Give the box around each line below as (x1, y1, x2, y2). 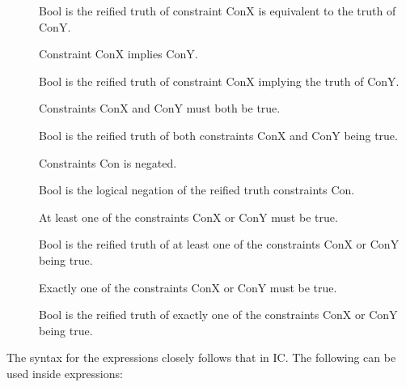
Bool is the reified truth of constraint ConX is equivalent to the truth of (39, 2, 396, 19)
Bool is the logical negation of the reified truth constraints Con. (39, 181, 355, 198)
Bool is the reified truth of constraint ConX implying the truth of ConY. (39, 72, 400, 89)
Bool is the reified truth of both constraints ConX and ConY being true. (39, 126, 398, 143)
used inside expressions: (6, 364, 123, 381)
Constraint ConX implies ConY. (39, 45, 198, 62)
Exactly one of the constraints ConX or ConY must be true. (39, 279, 337, 296)
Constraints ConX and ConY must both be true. (39, 100, 281, 117)
